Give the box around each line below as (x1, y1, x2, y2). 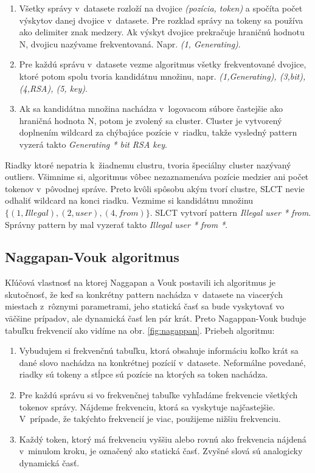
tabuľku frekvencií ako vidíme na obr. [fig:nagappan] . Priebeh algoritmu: (5, 323, 275, 336)
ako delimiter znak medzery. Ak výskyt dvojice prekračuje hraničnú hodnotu (19, 26, 305, 38)
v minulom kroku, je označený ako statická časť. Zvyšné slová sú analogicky (19, 444, 303, 457)
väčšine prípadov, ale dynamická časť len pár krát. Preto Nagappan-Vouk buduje (5, 312, 306, 325)
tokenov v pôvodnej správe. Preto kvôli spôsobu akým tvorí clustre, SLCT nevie (5, 182, 305, 195)
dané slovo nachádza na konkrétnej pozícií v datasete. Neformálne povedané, (19, 356, 306, 368)
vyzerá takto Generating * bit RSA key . (19, 137, 167, 150)
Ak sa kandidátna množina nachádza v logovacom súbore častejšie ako (19, 102, 283, 115)
